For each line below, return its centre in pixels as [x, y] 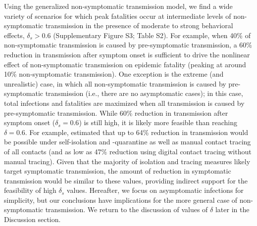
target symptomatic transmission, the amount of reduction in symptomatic [118, 171]
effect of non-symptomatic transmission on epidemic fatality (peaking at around [125, 64]
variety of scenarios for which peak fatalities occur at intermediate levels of [118, 16]
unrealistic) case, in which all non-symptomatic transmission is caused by [115, 83]
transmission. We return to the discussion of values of [127, 209]
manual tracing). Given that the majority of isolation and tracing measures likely [127, 161]
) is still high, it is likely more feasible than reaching [158, 122]
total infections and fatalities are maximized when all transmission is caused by [124, 103]
